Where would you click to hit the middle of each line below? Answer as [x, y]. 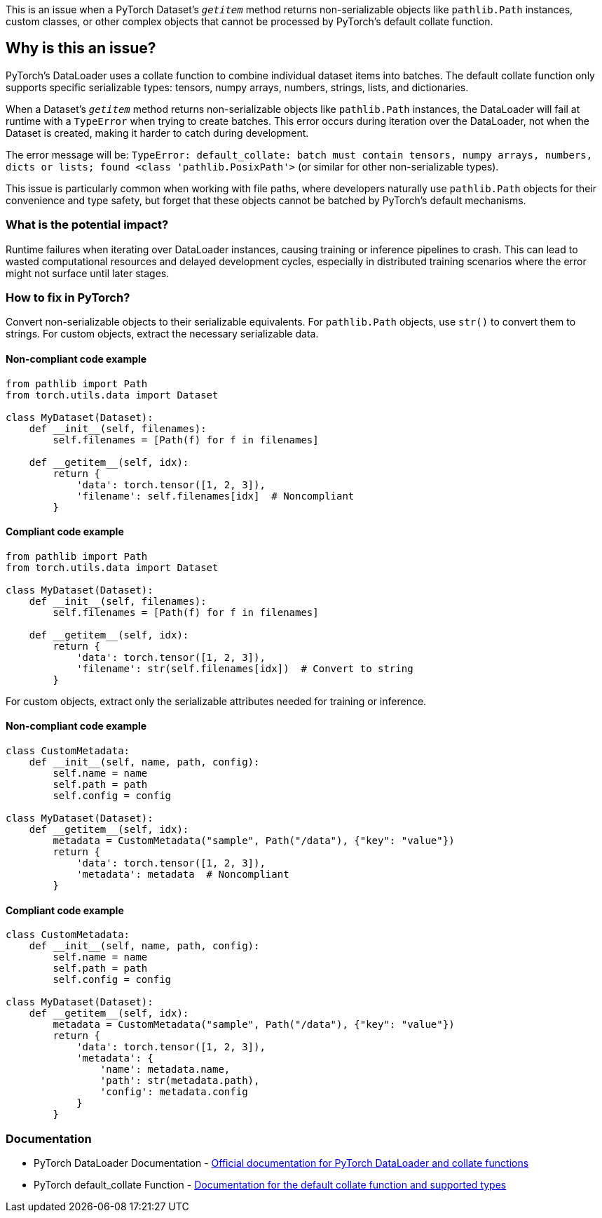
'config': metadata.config [174, 1092]
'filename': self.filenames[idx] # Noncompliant [216, 496]
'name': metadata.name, [165, 1070]
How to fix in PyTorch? [68, 297]
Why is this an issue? [81, 48]
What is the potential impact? [87, 225]
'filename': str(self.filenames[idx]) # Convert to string [245, 668]
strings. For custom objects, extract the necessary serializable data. [162, 334]
